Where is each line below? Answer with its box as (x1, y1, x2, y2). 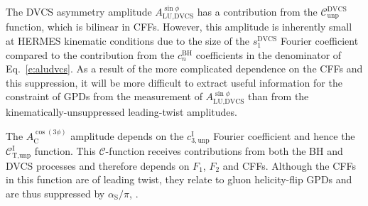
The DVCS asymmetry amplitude (6, 4, 152, 18)
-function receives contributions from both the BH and (105, 143, 343, 158)
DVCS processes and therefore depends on (6, 158, 190, 173)
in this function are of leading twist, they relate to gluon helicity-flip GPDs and (6, 172, 352, 187)
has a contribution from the (197, 4, 318, 18)
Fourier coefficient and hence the (213, 129, 355, 143)
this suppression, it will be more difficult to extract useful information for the (6, 75, 342, 90)
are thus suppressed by (6, 186, 105, 201)
